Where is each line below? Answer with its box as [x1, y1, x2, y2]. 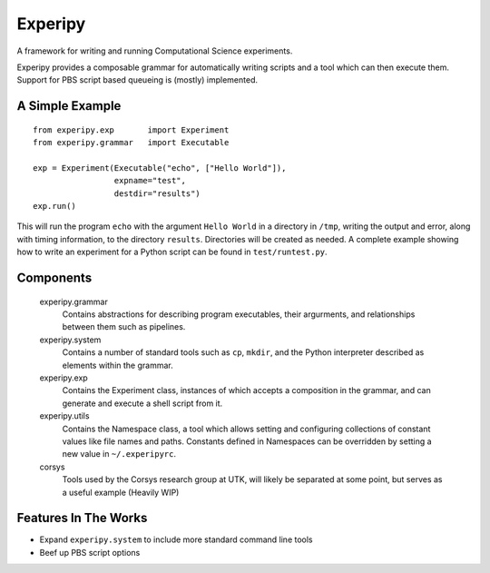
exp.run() [33, 201, 76, 212]
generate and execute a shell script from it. [62, 398, 223, 409]
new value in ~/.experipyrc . [62, 449, 177, 459]
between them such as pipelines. [62, 321, 186, 332]
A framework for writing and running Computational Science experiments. [16, 45, 293, 56]
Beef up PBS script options [39, 547, 141, 558]
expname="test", [113, 175, 186, 186]
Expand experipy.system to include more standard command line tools [39, 534, 313, 545]
